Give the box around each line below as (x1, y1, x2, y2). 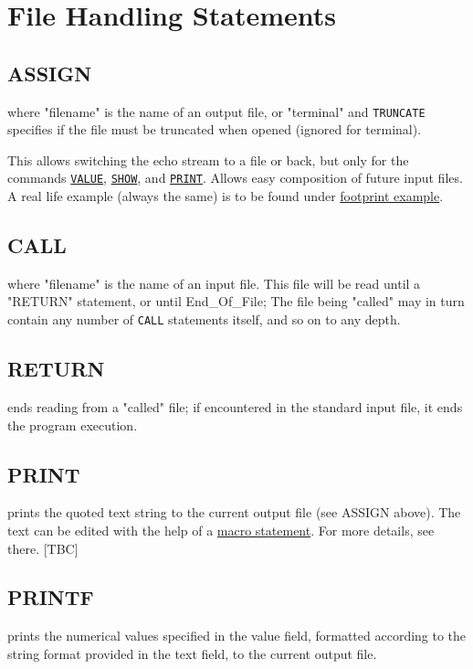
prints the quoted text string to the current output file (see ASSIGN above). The (7, 503, 461, 522)
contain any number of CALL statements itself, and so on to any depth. (7, 310, 401, 329)
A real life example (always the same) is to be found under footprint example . (7, 186, 444, 206)
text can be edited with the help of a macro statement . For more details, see (7, 520, 435, 539)
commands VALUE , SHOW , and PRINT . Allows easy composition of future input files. (7, 168, 463, 187)
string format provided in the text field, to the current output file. (7, 643, 377, 663)
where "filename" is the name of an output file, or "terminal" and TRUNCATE (7, 101, 426, 121)
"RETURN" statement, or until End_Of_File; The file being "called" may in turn (7, 292, 465, 311)
